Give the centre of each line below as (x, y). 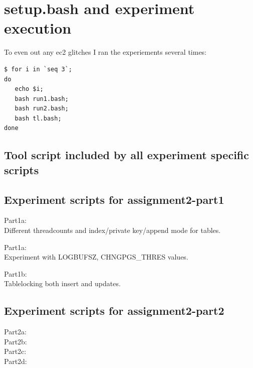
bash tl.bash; (38, 118)
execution (38, 28)
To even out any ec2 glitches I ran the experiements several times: (105, 52)
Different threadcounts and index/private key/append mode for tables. (112, 230)
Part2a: (15, 332)
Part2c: (15, 351)
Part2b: (16, 341)
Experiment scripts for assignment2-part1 (114, 199)
